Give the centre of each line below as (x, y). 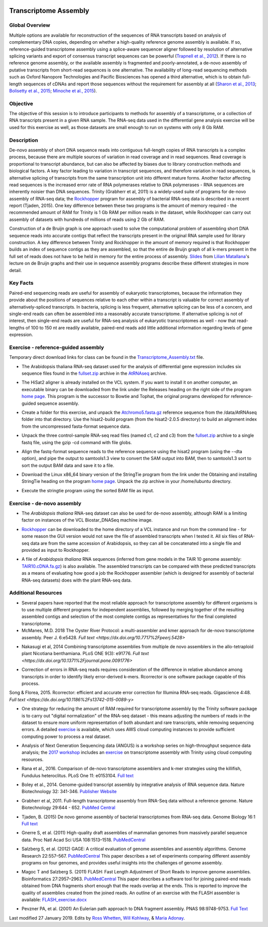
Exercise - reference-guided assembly (57, 347)
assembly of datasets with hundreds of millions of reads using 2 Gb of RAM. (87, 219)
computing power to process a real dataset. (66, 736)
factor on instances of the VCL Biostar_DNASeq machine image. (87, 520)
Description (24, 140)
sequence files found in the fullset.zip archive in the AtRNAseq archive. (94, 373)
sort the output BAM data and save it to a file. (68, 465)
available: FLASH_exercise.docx (54, 899)
